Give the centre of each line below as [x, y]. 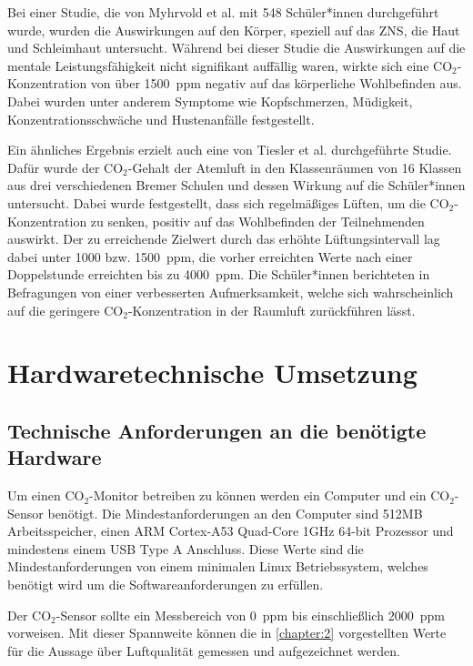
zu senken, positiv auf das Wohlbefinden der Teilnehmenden [257, 221]
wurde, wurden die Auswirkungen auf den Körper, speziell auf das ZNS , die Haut [234, 30]
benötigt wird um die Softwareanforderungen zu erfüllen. [166, 585]
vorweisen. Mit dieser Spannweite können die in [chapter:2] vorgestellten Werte [227, 633]
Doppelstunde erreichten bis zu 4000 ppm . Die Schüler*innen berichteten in [219, 274]
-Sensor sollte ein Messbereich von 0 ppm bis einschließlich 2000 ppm [250, 615]
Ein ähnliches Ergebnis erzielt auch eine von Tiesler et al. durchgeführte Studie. [230, 150]
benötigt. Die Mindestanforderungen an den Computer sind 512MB [235, 513]
